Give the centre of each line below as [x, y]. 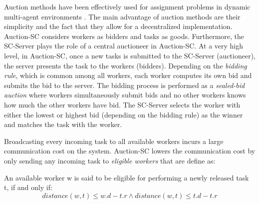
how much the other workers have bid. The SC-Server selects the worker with [122, 104]
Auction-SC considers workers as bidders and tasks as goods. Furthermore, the [124, 36]
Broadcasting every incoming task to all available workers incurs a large [114, 141]
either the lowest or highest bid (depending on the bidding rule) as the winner [124, 114]
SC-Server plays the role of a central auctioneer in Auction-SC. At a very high [124, 46]
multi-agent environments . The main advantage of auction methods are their [122, 16]
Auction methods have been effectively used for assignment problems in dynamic [127, 6]
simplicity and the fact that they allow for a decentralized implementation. [118, 26]
